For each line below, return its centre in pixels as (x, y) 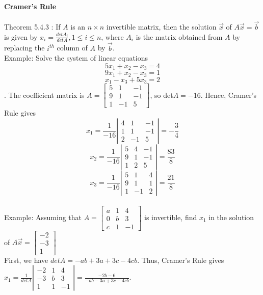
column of (72, 48)
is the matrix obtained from (179, 36)
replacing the (24, 48)
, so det (162, 95)
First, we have (26, 260)
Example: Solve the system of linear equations (76, 58)
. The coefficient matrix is (44, 95)
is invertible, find (171, 217)
